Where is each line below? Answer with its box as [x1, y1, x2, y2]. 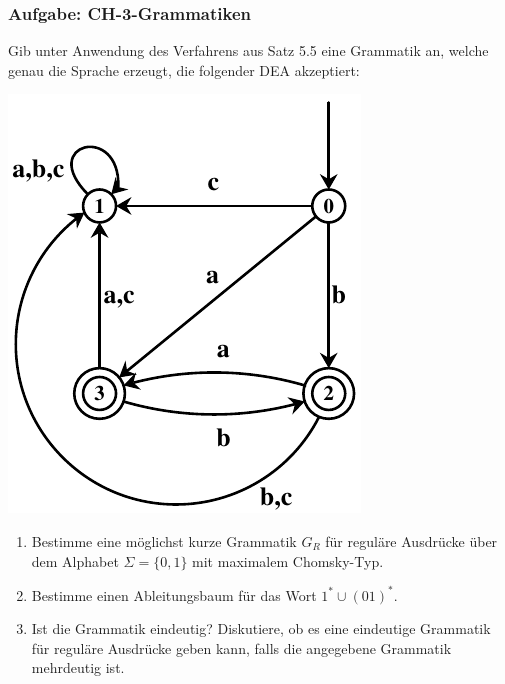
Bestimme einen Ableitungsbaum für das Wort [31, 584, 317, 605]
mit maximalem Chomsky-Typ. [192, 550, 384, 571]
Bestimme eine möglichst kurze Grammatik [31, 531, 297, 551]
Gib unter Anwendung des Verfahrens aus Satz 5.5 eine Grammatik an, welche [8, 40, 489, 61]
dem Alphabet [31, 550, 119, 571]
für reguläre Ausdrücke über [325, 531, 498, 551]
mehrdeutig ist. [31, 657, 125, 678]
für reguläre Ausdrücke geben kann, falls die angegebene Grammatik [31, 637, 452, 658]
